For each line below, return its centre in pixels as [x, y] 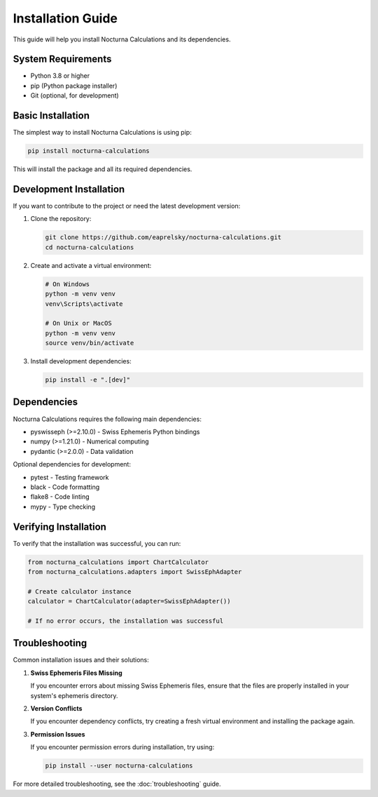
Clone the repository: [61, 219]
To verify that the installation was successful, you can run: [97, 543]
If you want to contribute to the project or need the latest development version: [127, 206]
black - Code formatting [65, 487]
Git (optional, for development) [75, 95]
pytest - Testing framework [70, 477]
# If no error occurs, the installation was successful [126, 621]
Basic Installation [51, 116]
